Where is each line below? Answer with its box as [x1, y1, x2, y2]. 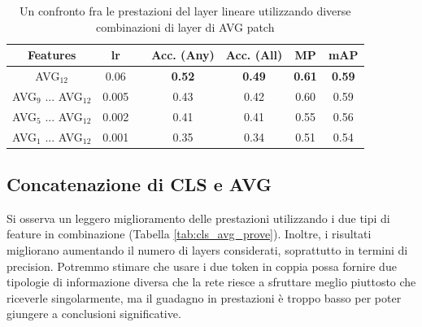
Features [27, 46, 76, 63]
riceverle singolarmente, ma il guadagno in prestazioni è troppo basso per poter [7, 289, 402, 306]
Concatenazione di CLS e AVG [7, 172, 272, 197]
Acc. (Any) [151, 46, 215, 63]
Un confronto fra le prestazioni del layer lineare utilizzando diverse [19, 2, 351, 19]
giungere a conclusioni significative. [7, 305, 181, 322]
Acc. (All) [225, 46, 283, 63]
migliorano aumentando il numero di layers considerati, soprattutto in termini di [7, 242, 408, 259]
